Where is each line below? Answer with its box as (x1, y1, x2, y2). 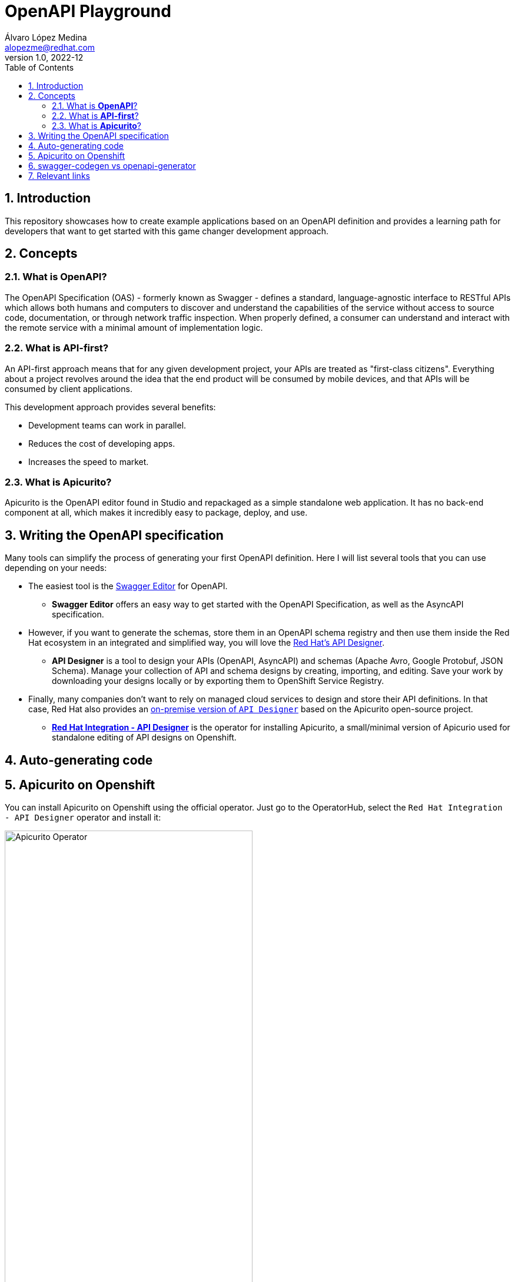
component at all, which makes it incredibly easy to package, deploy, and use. (5, 507, 308, 518)
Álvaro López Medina (5, 32, 87, 42)
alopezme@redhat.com (5, 42, 95, 52)
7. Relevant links (28, 170, 90, 181)
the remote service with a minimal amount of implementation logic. (5, 322, 263, 333)
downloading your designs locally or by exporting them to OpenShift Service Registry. (52, 676, 384, 686)
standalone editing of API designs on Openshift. (52, 732, 237, 743)
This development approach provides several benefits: (5, 401, 216, 412)
